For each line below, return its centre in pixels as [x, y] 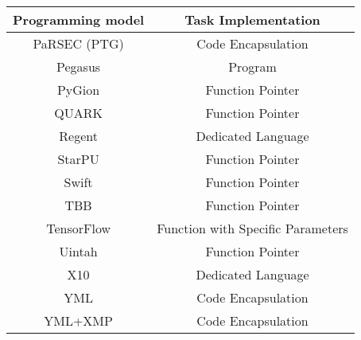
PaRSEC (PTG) [78, 43]
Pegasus [79, 66]
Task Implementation [252, 20]
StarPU [78, 159]
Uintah [78, 251]
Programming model [79, 20]
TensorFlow [78, 228]
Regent [78, 136]
